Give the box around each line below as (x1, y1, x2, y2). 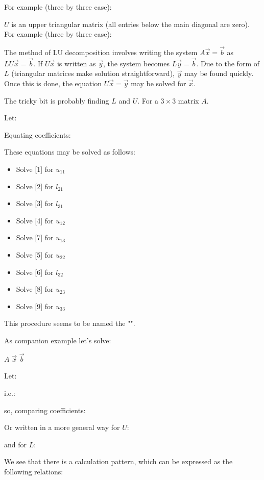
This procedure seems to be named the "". (4, 318, 135, 329)
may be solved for (131, 78, 186, 88)
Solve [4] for (16, 215, 54, 225)
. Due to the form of (196, 58, 259, 68)
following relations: (4, 466, 63, 476)
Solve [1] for (16, 163, 54, 174)
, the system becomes (103, 58, 170, 68)
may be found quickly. (184, 68, 254, 79)
